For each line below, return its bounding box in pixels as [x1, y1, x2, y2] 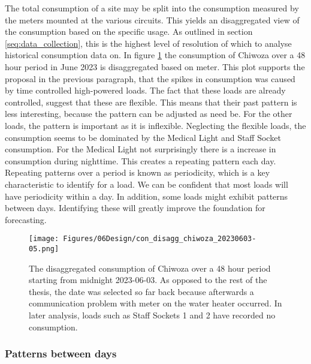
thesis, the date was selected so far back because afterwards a [29, 285, 254, 297]
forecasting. [5, 213, 47, 225]
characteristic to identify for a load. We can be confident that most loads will [5, 178, 288, 190]
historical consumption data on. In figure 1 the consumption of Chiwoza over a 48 [5, 49, 306, 61]
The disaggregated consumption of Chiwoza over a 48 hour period [29, 261, 271, 274]
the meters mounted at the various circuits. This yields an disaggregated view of [5, 13, 300, 26]
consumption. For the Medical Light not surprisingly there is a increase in [5, 143, 276, 155]
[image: [29, 234, 59, 243]
